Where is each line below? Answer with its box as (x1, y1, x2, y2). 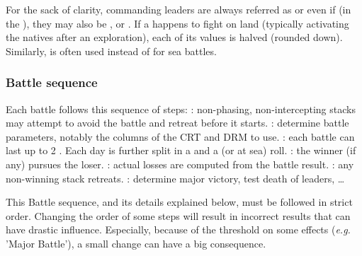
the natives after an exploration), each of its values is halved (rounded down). (6, 30, 343, 45)
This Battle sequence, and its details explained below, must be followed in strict (6, 194, 353, 209)
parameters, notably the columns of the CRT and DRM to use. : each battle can (6, 129, 355, 144)
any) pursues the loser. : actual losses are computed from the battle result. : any (6, 156, 354, 171)
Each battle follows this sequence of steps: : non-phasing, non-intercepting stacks (6, 101, 356, 116)
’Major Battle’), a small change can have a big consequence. (6, 235, 266, 250)
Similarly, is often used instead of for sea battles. (6, 43, 217, 58)
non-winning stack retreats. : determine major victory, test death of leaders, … (6, 170, 345, 185)
